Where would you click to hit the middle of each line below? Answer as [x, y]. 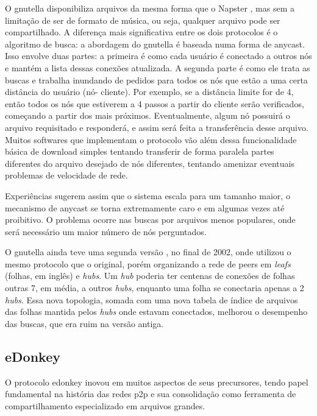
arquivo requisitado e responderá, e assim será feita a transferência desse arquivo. [157, 127]
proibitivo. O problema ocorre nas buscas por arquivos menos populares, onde [150, 220]
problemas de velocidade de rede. [66, 175]
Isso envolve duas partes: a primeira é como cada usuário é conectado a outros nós [158, 56]
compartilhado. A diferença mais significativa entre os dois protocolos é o [141, 32]
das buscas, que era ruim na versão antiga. [84, 323]
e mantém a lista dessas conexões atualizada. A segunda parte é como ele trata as [158, 67]
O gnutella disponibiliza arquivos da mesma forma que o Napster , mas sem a [150, 8]
